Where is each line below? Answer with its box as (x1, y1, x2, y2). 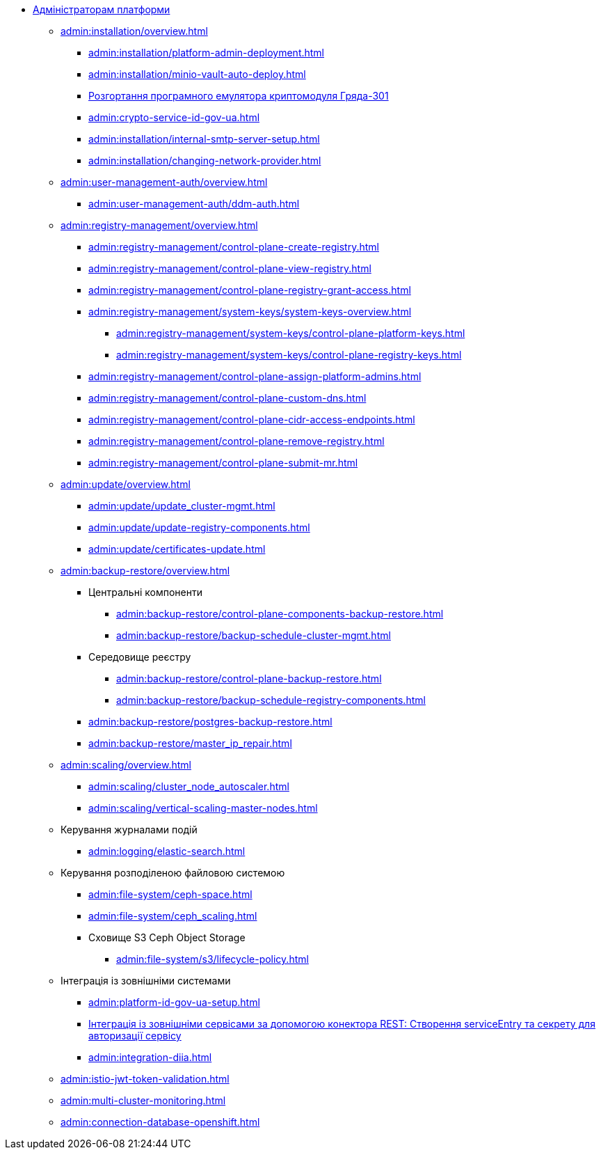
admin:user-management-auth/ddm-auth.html (88, 198, 300, 210)
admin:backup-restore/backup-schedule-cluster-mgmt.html (116, 629, 391, 641)
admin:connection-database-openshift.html (61, 1116, 260, 1128)
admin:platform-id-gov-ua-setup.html (88, 996, 260, 1008)
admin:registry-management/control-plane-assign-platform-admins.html (88, 370, 422, 382)
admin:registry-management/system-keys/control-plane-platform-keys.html (116, 327, 465, 339)
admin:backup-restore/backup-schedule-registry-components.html (116, 694, 426, 706)
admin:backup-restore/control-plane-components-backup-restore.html (116, 608, 444, 620)
